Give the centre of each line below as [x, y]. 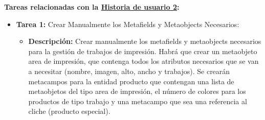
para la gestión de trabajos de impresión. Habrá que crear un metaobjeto [143, 51]
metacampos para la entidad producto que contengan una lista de [131, 81]
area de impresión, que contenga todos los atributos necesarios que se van [143, 61]
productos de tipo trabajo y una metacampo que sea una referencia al [138, 101]
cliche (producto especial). [69, 111]
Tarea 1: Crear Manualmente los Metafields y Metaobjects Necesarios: [128, 24]
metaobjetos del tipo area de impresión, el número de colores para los [137, 91]
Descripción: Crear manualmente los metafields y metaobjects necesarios [145, 41]
